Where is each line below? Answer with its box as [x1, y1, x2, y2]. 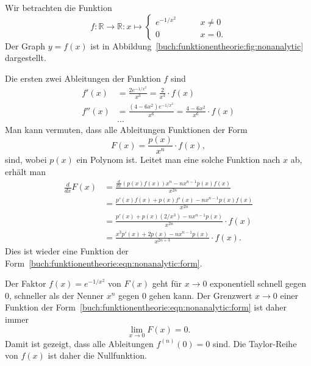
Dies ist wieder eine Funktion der [5, 245, 129, 257]
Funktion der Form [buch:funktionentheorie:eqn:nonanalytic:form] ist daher [5, 301, 287, 314]
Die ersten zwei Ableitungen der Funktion [5, 71, 161, 84]
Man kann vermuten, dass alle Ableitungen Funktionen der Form [5, 123, 248, 135]
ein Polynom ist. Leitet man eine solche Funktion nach [76, 153, 281, 166]
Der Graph [5, 39, 46, 52]
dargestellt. [5, 51, 46, 64]
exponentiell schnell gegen [210, 277, 307, 290]
